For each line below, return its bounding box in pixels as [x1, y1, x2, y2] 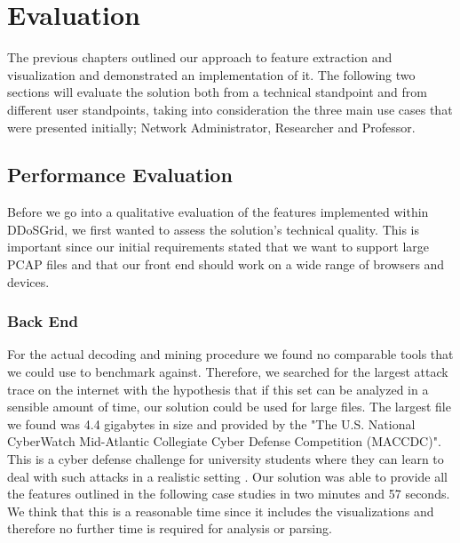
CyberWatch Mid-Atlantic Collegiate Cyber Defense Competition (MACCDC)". [7, 432, 441, 451]
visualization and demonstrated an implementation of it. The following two [7, 65, 416, 84]
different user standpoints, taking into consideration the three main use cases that [7, 100, 453, 118]
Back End [7, 310, 78, 332]
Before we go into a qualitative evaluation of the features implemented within [7, 203, 429, 221]
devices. [7, 272, 50, 291]
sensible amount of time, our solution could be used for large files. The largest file [7, 397, 451, 416]
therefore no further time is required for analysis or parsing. [7, 519, 332, 538]
